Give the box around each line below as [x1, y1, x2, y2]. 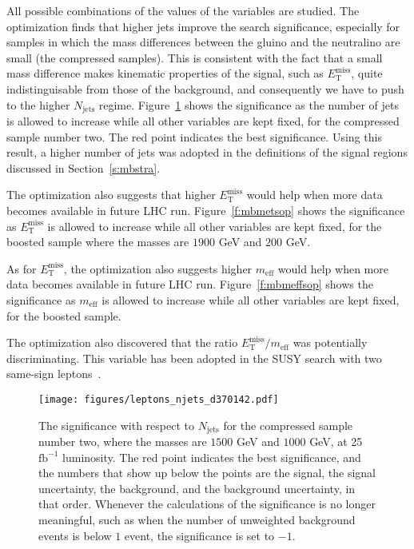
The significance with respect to [38, 416, 195, 433]
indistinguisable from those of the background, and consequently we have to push [6, 80, 404, 97]
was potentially [293, 334, 368, 351]
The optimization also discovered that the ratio [6, 334, 238, 351]
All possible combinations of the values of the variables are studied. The [6, 2, 360, 18]
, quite [351, 65, 383, 82]
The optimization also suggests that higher [6, 186, 216, 203]
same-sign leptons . [6, 365, 102, 382]
